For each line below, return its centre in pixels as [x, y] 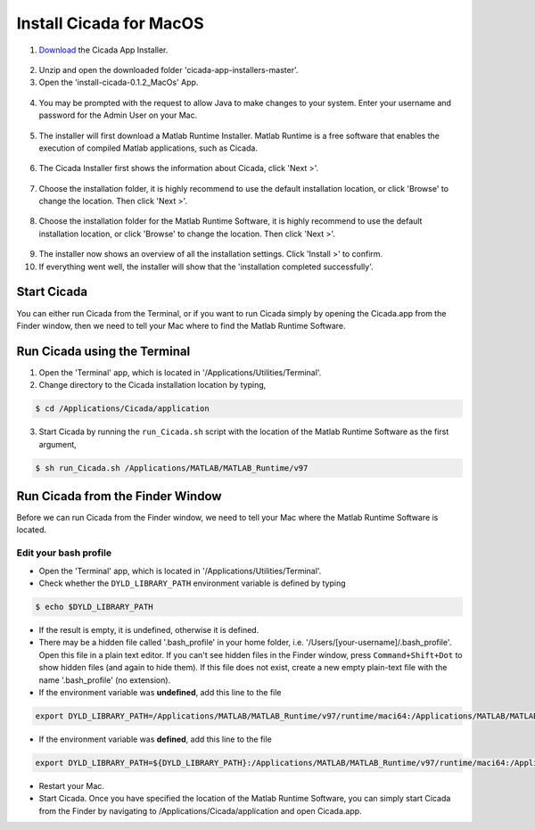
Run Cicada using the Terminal [103, 351]
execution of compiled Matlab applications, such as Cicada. [148, 148]
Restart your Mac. [71, 785]
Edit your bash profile [64, 553]
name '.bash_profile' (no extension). [105, 680]
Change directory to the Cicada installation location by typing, [152, 385]
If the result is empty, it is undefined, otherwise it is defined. [149, 629]
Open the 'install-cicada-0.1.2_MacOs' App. [119, 82]
